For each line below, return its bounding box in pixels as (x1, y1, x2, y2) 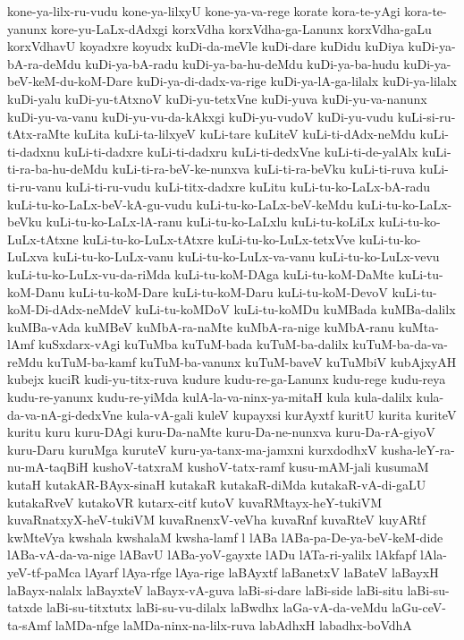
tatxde (7, 598, 43, 617)
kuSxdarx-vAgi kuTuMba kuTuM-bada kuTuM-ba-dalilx (38, 335, 349, 354)
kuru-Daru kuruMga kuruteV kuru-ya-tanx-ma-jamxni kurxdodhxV (7, 439, 377, 458)
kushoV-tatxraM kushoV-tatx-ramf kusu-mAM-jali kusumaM (92, 457, 429, 476)
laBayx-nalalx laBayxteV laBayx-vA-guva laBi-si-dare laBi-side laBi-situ (7, 580, 403, 599)
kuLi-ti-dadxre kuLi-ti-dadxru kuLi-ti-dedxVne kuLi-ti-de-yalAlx (63, 141, 418, 160)
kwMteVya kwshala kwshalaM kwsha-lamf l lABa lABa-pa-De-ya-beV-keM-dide (7, 527, 443, 546)
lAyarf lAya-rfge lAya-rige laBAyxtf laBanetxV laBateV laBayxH (85, 563, 439, 581)
